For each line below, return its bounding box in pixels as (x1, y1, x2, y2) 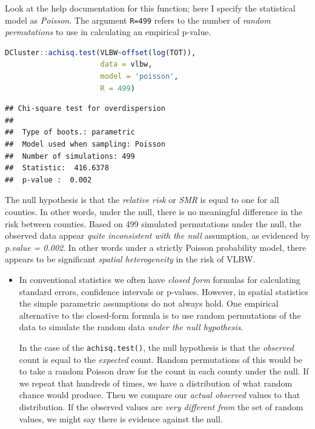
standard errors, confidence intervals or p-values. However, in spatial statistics (19, 285, 308, 298)
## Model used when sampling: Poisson (5, 140, 165, 148)
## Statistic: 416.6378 (5, 164, 109, 173)
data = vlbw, (100, 60, 153, 69)
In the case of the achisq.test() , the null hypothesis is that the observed (19, 341, 294, 353)
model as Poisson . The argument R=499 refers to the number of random (5, 13, 271, 26)
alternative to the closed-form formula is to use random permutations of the (19, 308, 301, 321)
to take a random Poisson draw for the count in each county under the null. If (19, 365, 309, 377)
